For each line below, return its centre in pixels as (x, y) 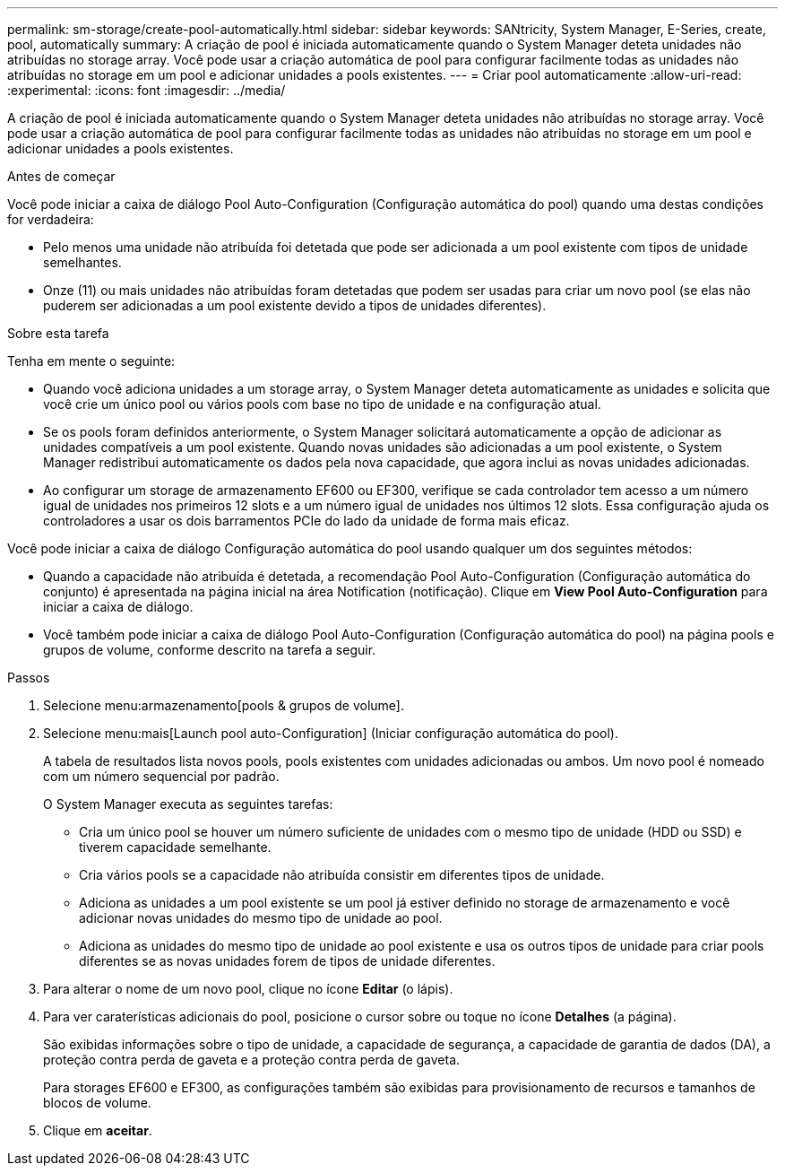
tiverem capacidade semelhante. (175, 847)
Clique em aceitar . (98, 1130)
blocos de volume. (97, 1103)
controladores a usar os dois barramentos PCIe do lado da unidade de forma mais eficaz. (306, 521)
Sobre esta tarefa (58, 333)
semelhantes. (82, 262)
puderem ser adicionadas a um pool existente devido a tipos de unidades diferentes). (295, 305)
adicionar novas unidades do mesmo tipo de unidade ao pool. (261, 918)
